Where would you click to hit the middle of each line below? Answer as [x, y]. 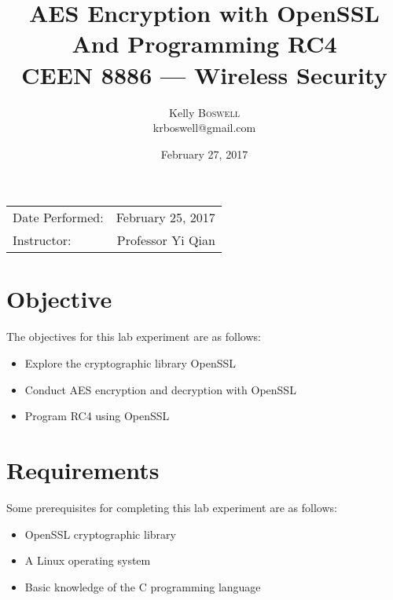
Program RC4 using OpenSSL [97, 416]
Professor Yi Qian [166, 240]
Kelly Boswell [204, 112]
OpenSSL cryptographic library [100, 534]
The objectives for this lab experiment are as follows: [134, 337]
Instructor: [42, 240]
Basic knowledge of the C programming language [143, 586]
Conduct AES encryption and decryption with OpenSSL [160, 389]
